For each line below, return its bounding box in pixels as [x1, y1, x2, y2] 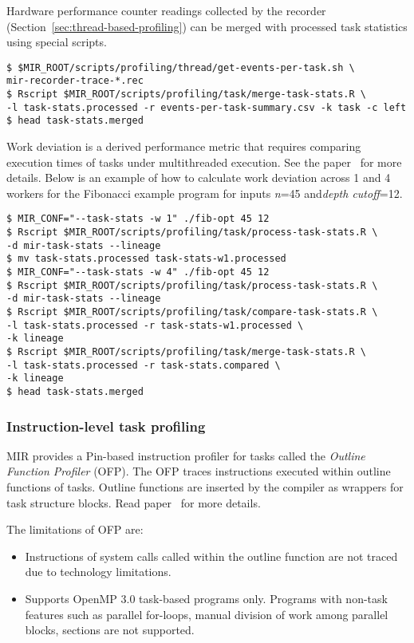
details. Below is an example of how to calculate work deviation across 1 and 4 [6, 169, 391, 186]
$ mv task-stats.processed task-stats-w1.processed [6, 253, 286, 265]
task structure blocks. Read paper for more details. [6, 494, 261, 511]
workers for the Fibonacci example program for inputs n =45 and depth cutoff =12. [6, 184, 403, 201]
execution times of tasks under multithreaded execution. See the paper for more [6, 153, 402, 170]
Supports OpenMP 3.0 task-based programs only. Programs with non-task [25, 590, 388, 606]
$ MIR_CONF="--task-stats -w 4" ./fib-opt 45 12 [6, 266, 270, 278]
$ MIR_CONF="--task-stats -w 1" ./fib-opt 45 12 [6, 213, 270, 225]
